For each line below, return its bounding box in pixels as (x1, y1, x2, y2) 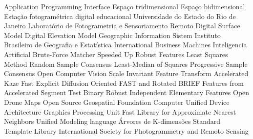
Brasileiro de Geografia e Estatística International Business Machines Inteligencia (4, 40, 247, 50)
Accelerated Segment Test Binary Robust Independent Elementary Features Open (4, 87, 250, 98)
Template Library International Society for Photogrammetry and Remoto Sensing (4, 125, 249, 136)
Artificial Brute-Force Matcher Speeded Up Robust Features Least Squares (4, 49, 228, 59)
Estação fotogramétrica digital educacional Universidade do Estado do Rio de (4, 11, 236, 21)
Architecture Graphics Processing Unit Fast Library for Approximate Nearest (4, 106, 236, 117)
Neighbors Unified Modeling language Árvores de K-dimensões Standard (4, 116, 221, 126)
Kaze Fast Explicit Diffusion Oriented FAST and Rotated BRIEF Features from (4, 78, 244, 88)
